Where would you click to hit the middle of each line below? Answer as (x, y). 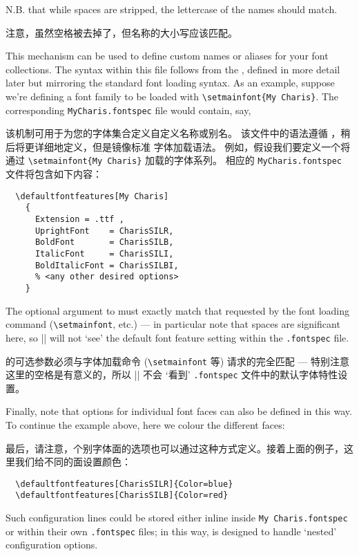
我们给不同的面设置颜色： (73, 462)
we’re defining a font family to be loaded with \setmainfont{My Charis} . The (172, 96)
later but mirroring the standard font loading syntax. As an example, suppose (170, 83)
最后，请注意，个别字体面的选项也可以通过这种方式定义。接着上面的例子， (175, 448)
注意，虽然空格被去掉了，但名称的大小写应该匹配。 (122, 32)
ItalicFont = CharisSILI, (104, 254)
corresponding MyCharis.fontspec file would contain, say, (128, 110)
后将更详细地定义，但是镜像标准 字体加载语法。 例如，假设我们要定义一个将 (178, 146)
